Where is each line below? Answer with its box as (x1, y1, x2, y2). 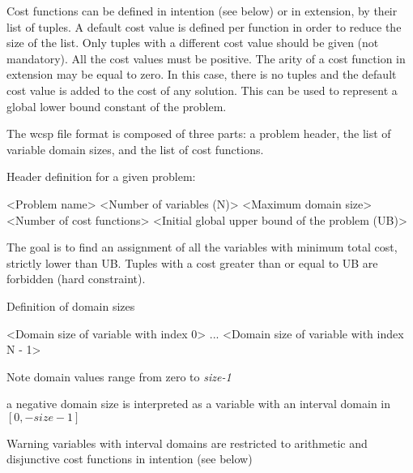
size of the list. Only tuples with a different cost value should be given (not (6, 34, 379, 51)
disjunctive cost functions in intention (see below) (6, 450, 253, 467)
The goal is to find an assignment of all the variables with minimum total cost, (6, 239, 398, 256)
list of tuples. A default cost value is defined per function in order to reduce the (6, 18, 402, 35)
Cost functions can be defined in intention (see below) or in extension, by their (6, 2, 398, 19)
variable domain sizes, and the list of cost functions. (6, 140, 264, 157)
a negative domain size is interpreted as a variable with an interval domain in (6, 395, 391, 412)
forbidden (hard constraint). (6, 270, 146, 287)
